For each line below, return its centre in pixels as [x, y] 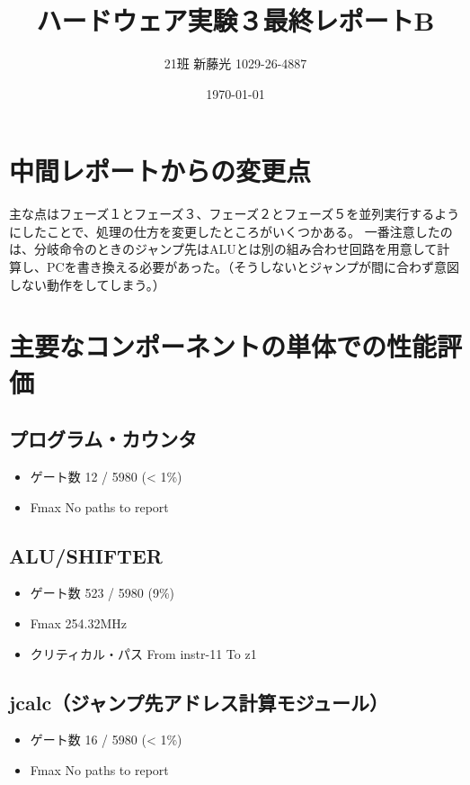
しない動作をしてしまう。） [87, 284]
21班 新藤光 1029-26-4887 [235, 63]
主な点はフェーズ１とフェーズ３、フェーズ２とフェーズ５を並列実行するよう [235, 214]
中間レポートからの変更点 [160, 171]
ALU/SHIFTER [86, 555]
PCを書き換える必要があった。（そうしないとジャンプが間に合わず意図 [253, 267]
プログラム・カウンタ [103, 439]
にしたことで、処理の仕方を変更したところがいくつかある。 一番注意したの [231, 231]
